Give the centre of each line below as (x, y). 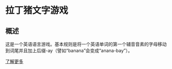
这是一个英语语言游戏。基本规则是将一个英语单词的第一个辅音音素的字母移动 (86, 44)
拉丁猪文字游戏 (37, 10)
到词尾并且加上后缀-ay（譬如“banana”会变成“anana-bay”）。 (69, 51)
